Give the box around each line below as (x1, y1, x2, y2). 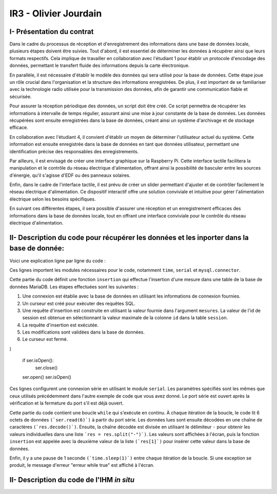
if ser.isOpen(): (22, 357, 54, 363)
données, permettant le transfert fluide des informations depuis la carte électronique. (9, 62, 190, 69)
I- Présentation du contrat (9, 27, 94, 36)
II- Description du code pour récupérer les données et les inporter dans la (9, 233, 249, 242)
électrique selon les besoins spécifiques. (9, 196, 96, 202)
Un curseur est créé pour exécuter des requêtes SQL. (22, 300, 136, 306)
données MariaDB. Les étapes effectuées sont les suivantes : (9, 283, 139, 290)
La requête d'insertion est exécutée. (22, 322, 99, 328)
